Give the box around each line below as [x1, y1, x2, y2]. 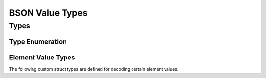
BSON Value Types [9, 7, 88, 18]
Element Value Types [9, 53, 76, 61]
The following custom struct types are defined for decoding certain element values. [9, 66, 179, 72]
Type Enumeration [9, 38, 67, 46]
